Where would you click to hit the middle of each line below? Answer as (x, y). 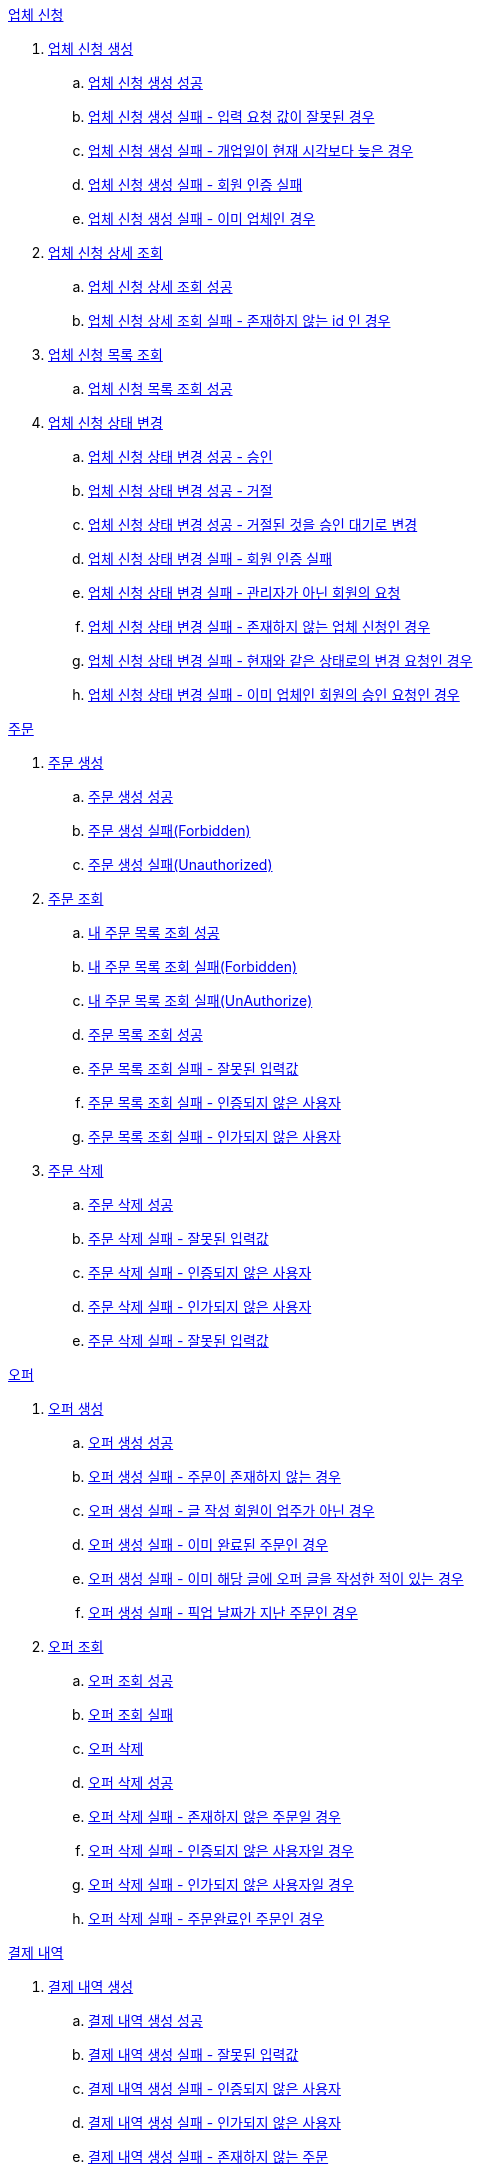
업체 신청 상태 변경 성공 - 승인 (180, 456)
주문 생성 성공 (131, 796)
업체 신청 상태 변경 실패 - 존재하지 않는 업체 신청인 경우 (259, 626)
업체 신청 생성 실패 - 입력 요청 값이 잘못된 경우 (231, 116)
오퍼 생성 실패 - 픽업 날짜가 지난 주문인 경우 (223, 1612)
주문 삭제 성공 (131, 1204)
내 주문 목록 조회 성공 (154, 932)
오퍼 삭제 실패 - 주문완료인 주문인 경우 (206, 1918)
